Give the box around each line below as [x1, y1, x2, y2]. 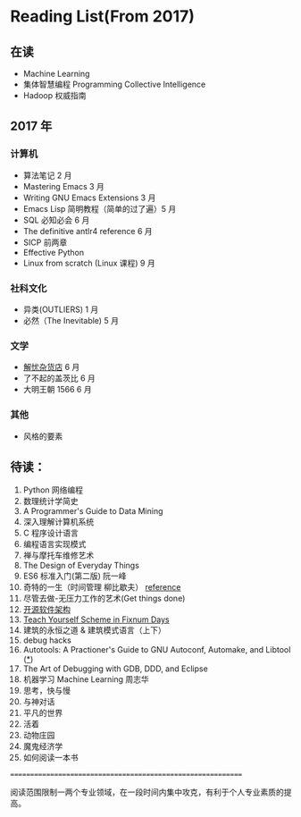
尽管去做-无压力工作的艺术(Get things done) [22, 593, 186, 604]
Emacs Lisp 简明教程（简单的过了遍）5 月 [22, 203, 177, 214]
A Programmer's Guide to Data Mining [22, 506, 163, 517]
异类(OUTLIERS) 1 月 [22, 304, 99, 315]
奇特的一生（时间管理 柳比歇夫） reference [22, 582, 181, 593]
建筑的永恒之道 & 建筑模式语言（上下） [22, 625, 166, 636]
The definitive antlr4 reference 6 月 [22, 225, 153, 236]
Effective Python [22, 247, 84, 257]
